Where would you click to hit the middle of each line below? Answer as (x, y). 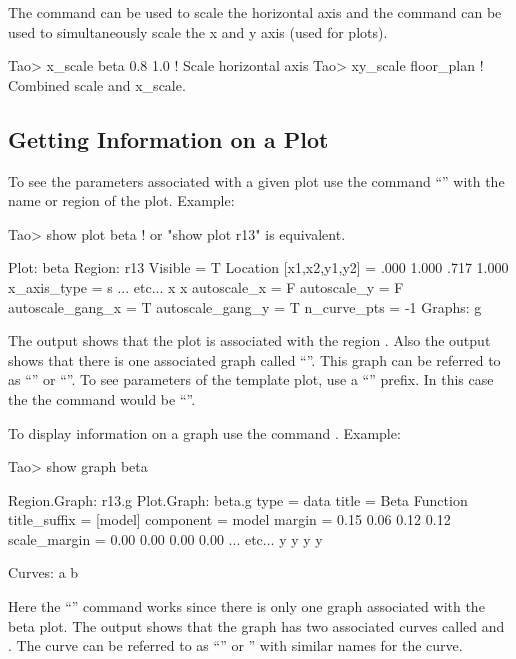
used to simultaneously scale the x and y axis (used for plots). (198, 31)
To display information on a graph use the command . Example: (204, 432)
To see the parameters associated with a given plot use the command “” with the (256, 180)
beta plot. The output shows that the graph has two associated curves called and (256, 625)
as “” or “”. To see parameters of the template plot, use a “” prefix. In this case (251, 379)
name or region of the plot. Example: (121, 200)
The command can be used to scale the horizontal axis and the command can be (255, 12)
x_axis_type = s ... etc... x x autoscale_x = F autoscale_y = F (206, 286)
